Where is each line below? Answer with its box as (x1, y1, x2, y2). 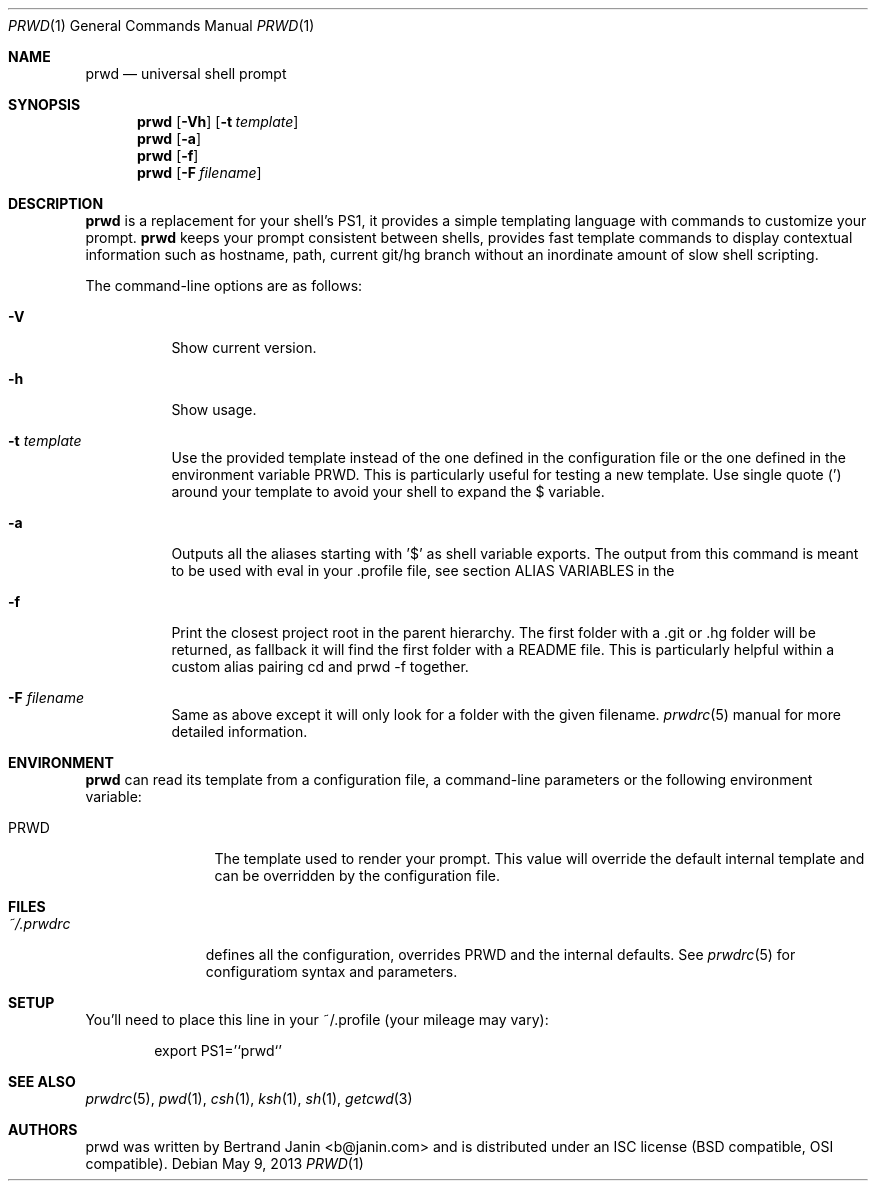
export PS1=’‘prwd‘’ (154, 1042, 282, 1059)
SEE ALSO (8, 1073, 76, 1090)
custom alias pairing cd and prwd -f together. (171, 658, 469, 675)
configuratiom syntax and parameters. (205, 963, 458, 980)
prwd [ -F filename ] (137, 164, 262, 181)
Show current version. (171, 339, 317, 356)
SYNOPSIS (8, 96, 81, 113)
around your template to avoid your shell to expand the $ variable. (171, 483, 605, 500)
